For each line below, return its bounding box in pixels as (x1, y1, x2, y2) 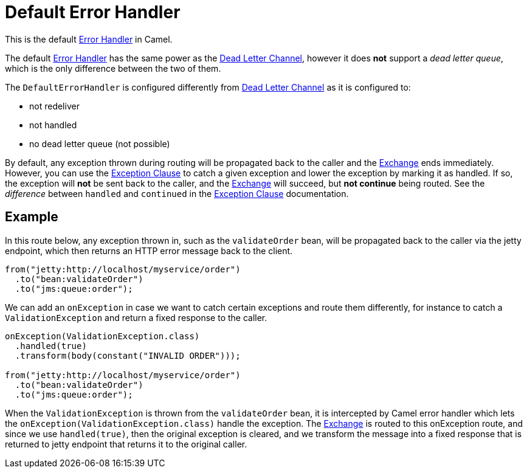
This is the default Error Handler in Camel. (5, 33, 173, 44)
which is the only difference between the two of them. (5, 63, 221, 74)
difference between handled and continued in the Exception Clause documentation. (5, 188, 349, 199)
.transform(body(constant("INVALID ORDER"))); (15, 350, 241, 361)
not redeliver (29, 100, 80, 111)
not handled (29, 119, 77, 130)
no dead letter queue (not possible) (29, 138, 170, 149)
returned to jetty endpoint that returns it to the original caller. (5, 438, 247, 449)
